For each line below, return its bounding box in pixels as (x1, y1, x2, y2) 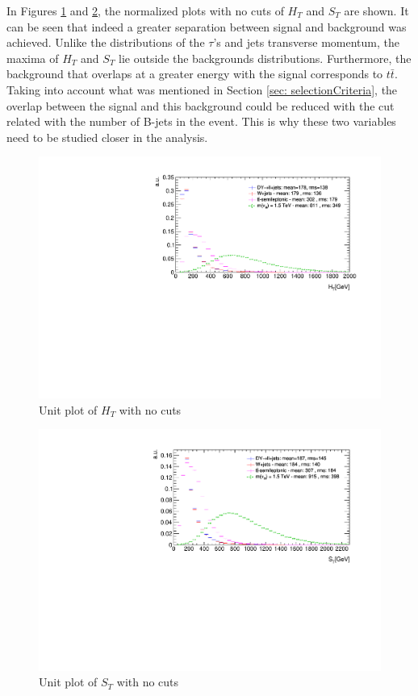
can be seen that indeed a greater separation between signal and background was (6, 18, 407, 35)
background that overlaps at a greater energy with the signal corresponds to (6, 65, 383, 82)
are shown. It (344, 2, 409, 19)
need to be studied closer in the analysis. (6, 128, 208, 145)
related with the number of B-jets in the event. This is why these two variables (6, 113, 396, 130)
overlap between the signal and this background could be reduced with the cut (6, 97, 395, 114)
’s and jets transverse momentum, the (213, 34, 399, 51)
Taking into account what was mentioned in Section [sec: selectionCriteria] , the (6, 81, 398, 98)
